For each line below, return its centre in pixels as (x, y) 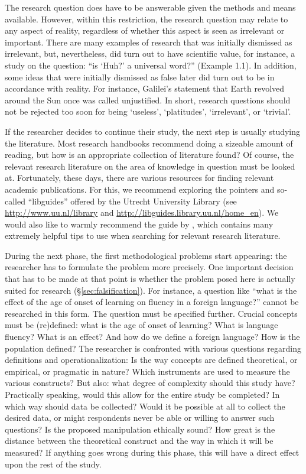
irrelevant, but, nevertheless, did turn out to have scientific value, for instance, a (150, 53)
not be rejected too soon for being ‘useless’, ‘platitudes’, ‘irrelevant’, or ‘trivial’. (148, 111)
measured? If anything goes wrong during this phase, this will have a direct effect (152, 452)
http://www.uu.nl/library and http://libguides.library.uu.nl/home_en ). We (142, 212)
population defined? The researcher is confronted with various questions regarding (153, 348)
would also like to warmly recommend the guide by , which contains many (139, 224)
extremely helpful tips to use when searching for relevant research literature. (143, 236)
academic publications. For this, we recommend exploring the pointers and (140, 189)
